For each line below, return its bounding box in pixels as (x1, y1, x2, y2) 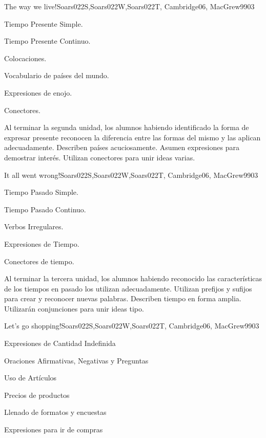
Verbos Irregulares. (4, 221, 64, 232)
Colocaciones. (4, 52, 47, 63)
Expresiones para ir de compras (4, 424, 103, 435)
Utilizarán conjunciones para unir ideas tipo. (4, 303, 144, 314)
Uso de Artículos (4, 372, 57, 383)
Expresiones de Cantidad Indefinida (4, 338, 116, 349)
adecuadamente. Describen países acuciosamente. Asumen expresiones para (4, 142, 239, 153)
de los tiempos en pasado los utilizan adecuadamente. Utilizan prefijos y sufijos (4, 283, 252, 294)
